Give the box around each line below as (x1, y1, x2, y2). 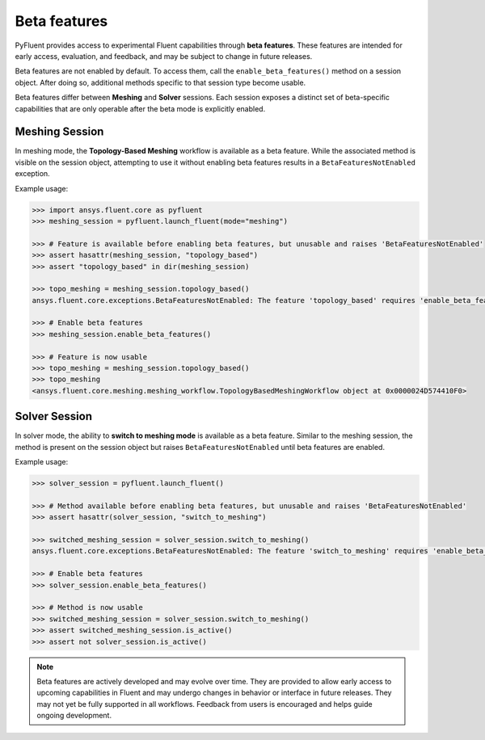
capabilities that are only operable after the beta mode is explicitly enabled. (15, 103, 266, 113)
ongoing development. (36, 711, 112, 721)
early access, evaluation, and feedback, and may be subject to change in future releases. (15, 51, 313, 61)
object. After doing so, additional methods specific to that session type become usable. (15, 78, 306, 87)
